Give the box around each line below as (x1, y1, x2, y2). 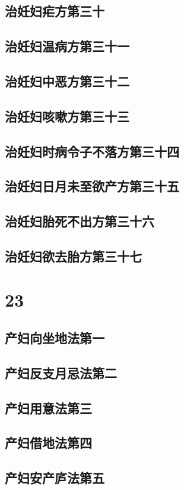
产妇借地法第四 (5, 433, 92, 452)
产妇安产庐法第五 (5, 469, 104, 487)
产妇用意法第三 (5, 398, 92, 417)
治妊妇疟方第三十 (5, 2, 104, 20)
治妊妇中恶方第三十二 (5, 71, 129, 90)
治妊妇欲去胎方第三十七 (5, 246, 142, 265)
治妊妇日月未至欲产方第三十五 (5, 177, 179, 195)
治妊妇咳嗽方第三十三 (5, 107, 129, 125)
